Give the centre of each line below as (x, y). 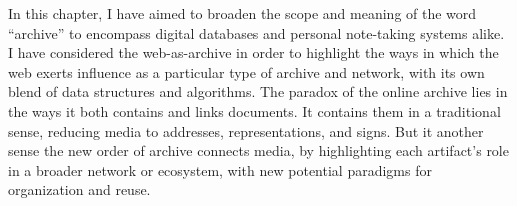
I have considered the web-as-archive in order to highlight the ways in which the (253, 52)
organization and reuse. (79, 189)
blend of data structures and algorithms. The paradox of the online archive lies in (258, 91)
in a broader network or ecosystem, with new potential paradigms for (220, 169)
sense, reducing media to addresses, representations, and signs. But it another (246, 130)
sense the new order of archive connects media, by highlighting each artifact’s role (258, 150)
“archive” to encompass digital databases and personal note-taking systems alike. (256, 32)
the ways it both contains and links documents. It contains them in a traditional (254, 110)
